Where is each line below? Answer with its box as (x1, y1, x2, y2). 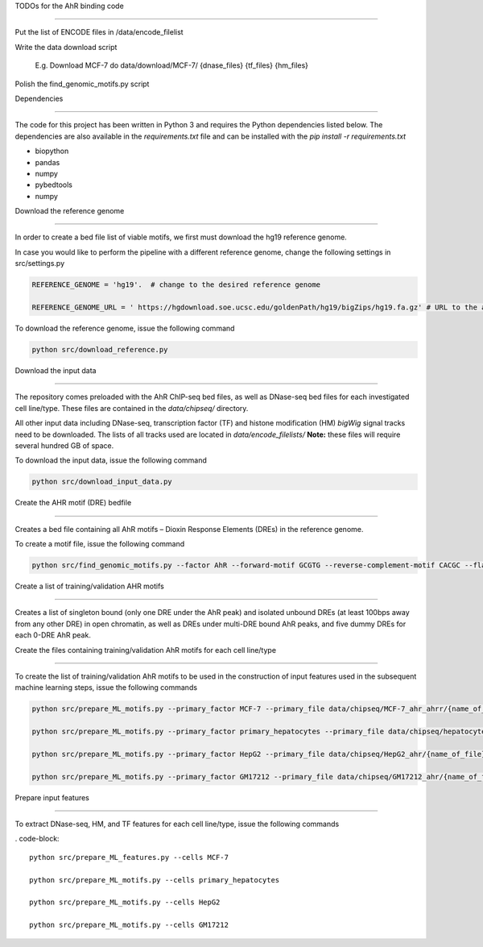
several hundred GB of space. (14, 440, 114, 451)
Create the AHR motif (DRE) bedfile (14, 498, 132, 508)
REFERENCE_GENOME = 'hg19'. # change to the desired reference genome (31, 280, 321, 289)
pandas (35, 157, 60, 167)
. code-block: (14, 834, 60, 844)
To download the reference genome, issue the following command (14, 323, 235, 333)
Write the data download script (14, 42, 118, 52)
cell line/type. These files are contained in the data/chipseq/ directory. (14, 403, 249, 413)
